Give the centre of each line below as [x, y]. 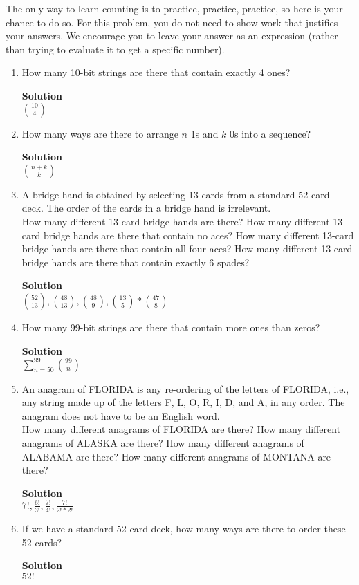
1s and [204, 133]
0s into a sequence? [270, 133]
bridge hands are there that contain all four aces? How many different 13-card [187, 249]
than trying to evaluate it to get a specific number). [115, 49]
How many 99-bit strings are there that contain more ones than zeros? [171, 327]
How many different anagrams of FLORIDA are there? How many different [181, 429]
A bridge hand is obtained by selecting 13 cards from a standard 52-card [176, 194]
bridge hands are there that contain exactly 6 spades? [136, 262]
